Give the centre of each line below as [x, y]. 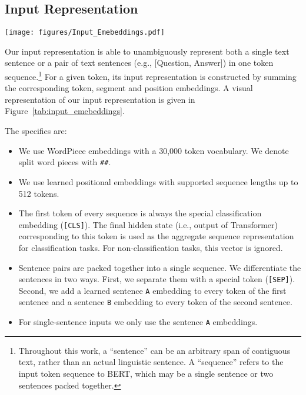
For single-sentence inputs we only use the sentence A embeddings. [138, 322]
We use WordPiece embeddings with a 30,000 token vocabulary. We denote [154, 150]
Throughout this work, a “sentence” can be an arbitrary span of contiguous [154, 350]
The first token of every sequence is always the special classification [140, 213]
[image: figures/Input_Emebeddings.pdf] [85, 33]
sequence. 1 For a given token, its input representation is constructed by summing [151, 76]
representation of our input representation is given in [100, 99]
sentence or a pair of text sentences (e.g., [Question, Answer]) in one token [139, 63]
